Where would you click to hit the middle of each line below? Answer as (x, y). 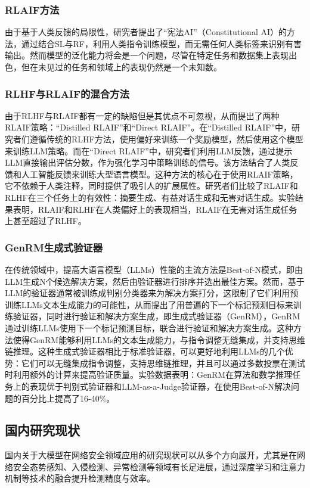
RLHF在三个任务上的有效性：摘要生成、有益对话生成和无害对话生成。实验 (150, 197)
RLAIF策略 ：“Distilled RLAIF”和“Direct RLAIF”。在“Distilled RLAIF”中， (148, 127)
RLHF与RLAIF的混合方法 (67, 93)
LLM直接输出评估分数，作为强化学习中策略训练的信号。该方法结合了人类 (148, 162)
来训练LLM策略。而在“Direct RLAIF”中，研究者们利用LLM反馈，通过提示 (149, 150)
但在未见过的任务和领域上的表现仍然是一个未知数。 (121, 67)
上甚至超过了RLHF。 (46, 221)
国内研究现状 (42, 430)
